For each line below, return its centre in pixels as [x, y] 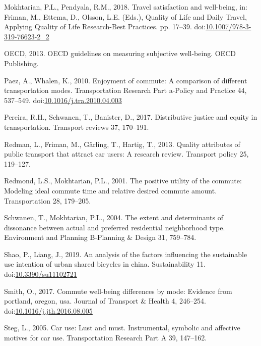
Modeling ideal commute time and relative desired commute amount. [111, 190]
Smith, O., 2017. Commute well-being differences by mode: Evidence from [118, 291]
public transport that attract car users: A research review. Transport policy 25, [126, 154]
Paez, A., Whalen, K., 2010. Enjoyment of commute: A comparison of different [126, 80]
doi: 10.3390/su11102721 [41, 274]
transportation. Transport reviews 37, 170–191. [77, 127]
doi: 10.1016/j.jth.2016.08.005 [48, 310]
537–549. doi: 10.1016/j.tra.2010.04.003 [63, 100]
